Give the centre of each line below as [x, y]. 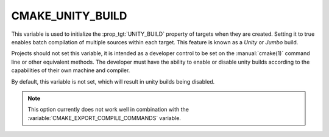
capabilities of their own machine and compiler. [71, 70]
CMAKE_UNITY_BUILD [69, 16]
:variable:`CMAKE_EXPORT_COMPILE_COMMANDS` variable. [104, 118]
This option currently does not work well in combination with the [108, 110]
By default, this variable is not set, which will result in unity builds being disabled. [113, 81]
